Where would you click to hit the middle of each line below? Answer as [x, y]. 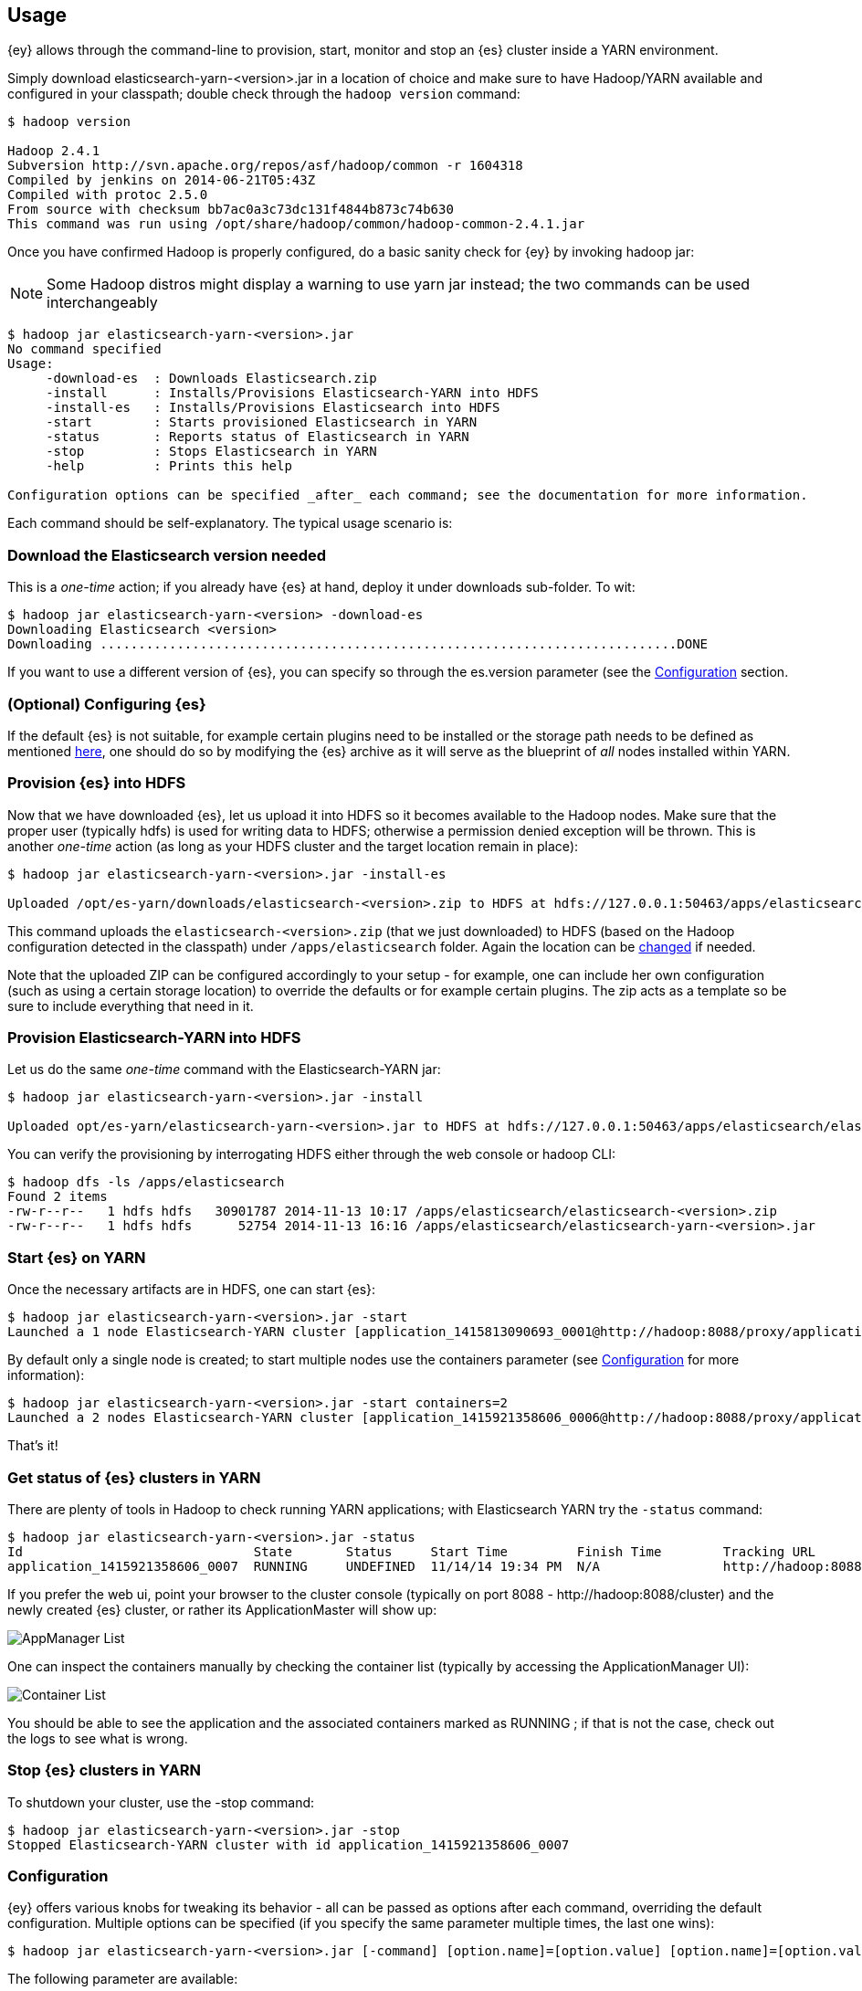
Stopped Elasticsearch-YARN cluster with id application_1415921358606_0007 [289, 1844]
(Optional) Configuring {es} [107, 704]
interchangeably [102, 303]
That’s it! [33, 1446]
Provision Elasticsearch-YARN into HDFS [154, 1038]
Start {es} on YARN [77, 1257]
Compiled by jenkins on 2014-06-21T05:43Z [162, 180]
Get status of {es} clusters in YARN [134, 1477]
